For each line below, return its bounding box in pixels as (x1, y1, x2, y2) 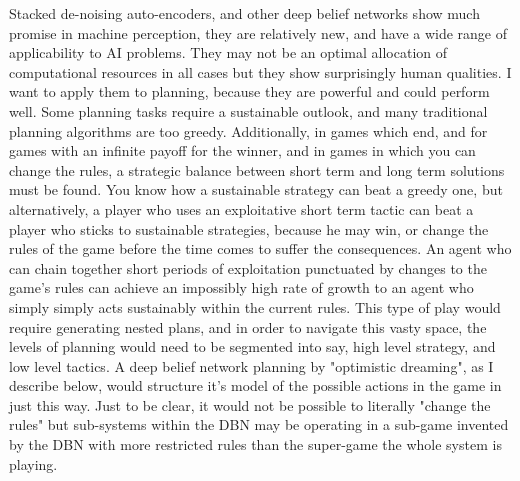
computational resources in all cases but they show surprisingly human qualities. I (9, 61, 512, 82)
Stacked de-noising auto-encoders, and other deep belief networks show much (9, 3, 480, 23)
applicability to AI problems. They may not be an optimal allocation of (9, 42, 448, 63)
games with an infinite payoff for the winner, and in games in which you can (9, 140, 476, 161)
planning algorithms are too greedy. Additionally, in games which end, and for (9, 120, 488, 141)
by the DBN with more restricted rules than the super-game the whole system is (9, 434, 502, 455)
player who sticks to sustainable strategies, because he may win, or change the (9, 218, 489, 239)
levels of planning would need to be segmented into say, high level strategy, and (9, 336, 496, 357)
